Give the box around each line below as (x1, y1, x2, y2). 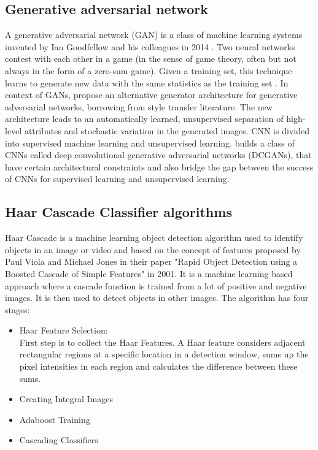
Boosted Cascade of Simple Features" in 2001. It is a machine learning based (5, 267, 293, 280)
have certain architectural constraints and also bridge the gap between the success (5, 160, 314, 173)
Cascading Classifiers (19, 433, 98, 446)
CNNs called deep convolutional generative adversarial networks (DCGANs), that (5, 148, 312, 161)
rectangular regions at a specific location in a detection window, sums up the (19, 348, 309, 360)
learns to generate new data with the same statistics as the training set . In (5, 76, 289, 89)
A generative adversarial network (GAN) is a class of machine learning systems (5, 28, 303, 41)
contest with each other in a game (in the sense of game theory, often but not (5, 52, 297, 65)
